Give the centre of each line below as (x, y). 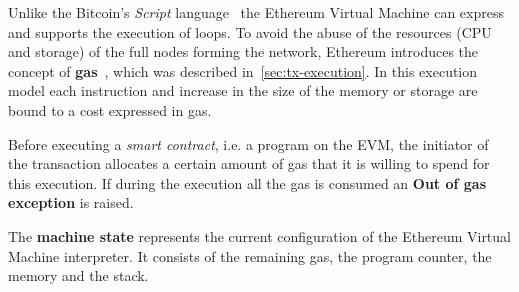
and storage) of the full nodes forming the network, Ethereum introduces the (243, 51)
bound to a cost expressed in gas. (110, 109)
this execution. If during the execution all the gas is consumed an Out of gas (247, 182)
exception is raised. (71, 202)
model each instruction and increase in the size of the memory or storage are (243, 90)
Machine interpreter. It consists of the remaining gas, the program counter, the (250, 255)
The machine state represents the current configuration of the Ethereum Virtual (259, 235)
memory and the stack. (78, 275)
